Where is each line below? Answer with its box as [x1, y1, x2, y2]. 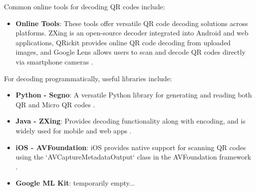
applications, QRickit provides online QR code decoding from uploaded [15, 37, 231, 47]
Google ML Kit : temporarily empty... [15, 178, 135, 188]
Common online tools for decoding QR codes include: [4, 1, 165, 11]
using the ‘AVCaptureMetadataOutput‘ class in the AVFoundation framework [15, 152, 251, 162]
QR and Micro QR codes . [15, 99, 95, 109]
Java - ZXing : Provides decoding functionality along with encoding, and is [15, 116, 246, 126]
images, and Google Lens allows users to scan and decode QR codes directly [15, 47, 246, 57]
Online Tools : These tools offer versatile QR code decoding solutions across [15, 18, 248, 28]
